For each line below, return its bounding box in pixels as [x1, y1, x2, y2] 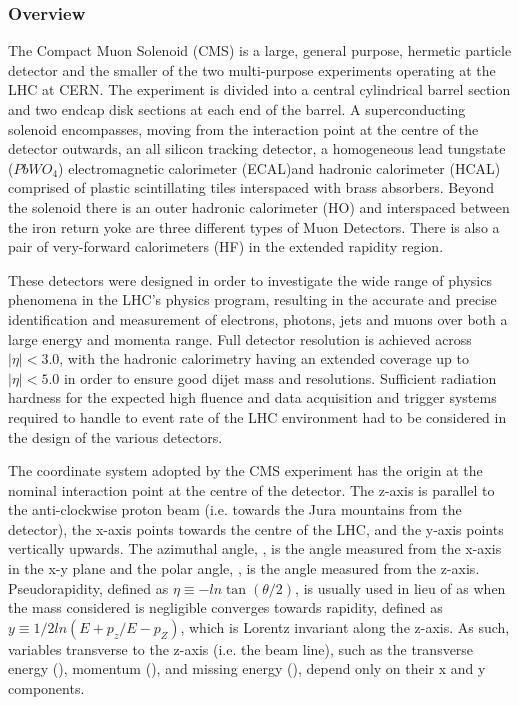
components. [8, 678, 85, 699]
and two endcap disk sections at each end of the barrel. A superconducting [8, 99, 466, 119]
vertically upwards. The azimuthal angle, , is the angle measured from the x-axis [8, 538, 502, 559]
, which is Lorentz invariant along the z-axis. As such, [180, 616, 510, 637]
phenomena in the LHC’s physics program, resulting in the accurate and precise [8, 289, 497, 310]
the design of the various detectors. [8, 426, 223, 447]
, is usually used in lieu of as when [295, 577, 506, 598]
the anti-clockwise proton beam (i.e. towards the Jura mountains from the [8, 499, 462, 520]
